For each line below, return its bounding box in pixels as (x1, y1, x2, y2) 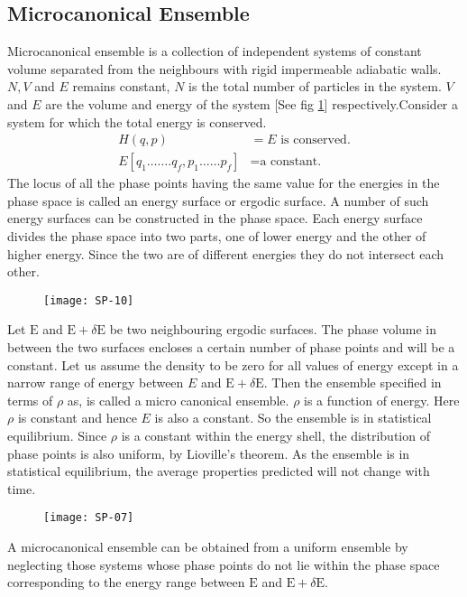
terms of (7, 390, 53, 409)
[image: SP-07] (43, 511, 134, 525)
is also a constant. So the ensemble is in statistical (154, 408, 432, 427)
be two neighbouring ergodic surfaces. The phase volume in (109, 320, 437, 339)
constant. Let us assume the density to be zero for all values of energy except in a (7, 355, 459, 374)
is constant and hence (17, 408, 137, 427)
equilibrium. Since (7, 426, 107, 445)
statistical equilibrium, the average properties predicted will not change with (7, 462, 430, 480)
